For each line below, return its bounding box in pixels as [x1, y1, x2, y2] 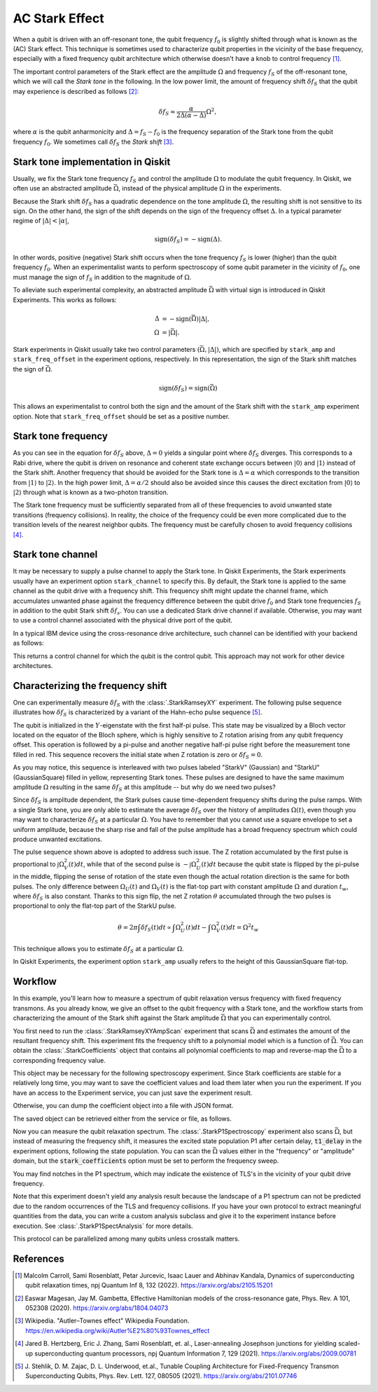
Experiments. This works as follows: [13, 295, 117, 304]
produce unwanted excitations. [13, 835, 103, 843]
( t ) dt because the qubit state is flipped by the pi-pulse [201, 859, 360, 868]
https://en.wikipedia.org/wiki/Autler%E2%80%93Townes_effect [25, 1326, 210, 1335]
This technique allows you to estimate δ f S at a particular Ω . [13, 945, 185, 955]
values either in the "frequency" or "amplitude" [219, 1147, 355, 1155]
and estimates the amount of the [256, 1027, 351, 1035]
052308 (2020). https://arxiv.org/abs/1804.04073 [25, 1304, 169, 1312]
